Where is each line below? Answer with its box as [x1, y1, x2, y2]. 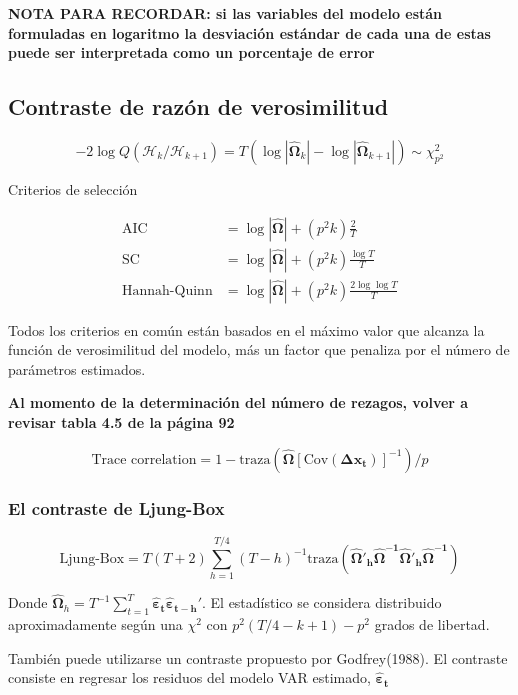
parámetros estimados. [8, 358, 146, 379]
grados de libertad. [374, 614, 490, 634]
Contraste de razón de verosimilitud [8, 91, 389, 122]
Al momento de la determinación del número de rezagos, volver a [8, 392, 469, 413]
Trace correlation [91, 452, 197, 467]
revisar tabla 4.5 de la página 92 [8, 412, 235, 433]
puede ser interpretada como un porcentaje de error [8, 42, 375, 63]
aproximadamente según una [8, 614, 183, 634]
